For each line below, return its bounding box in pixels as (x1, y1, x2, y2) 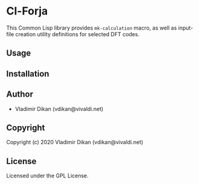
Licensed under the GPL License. (6, 172, 89, 179)
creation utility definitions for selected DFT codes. (15, 30, 140, 37)
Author (6, 89, 33, 100)
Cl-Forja (6, 4, 48, 18)
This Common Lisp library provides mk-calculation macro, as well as (6, 24, 177, 31)
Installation (6, 68, 49, 79)
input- (177, 24, 194, 31)
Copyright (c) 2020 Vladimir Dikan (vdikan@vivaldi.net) (6, 139, 144, 146)
